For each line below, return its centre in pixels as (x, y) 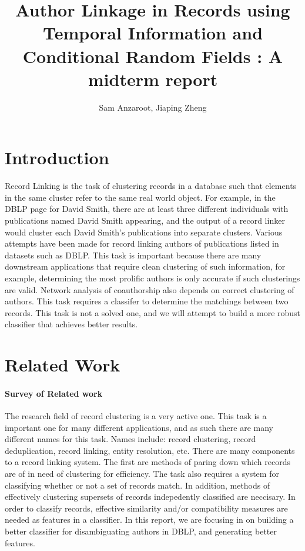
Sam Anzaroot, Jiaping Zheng (153, 107)
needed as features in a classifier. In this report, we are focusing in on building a (149, 520)
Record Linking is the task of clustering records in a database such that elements (151, 186)
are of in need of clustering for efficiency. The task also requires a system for (142, 474)
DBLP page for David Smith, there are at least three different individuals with (147, 209)
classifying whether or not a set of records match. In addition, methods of (138, 485)
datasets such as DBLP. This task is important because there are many (133, 255)
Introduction (57, 157)
